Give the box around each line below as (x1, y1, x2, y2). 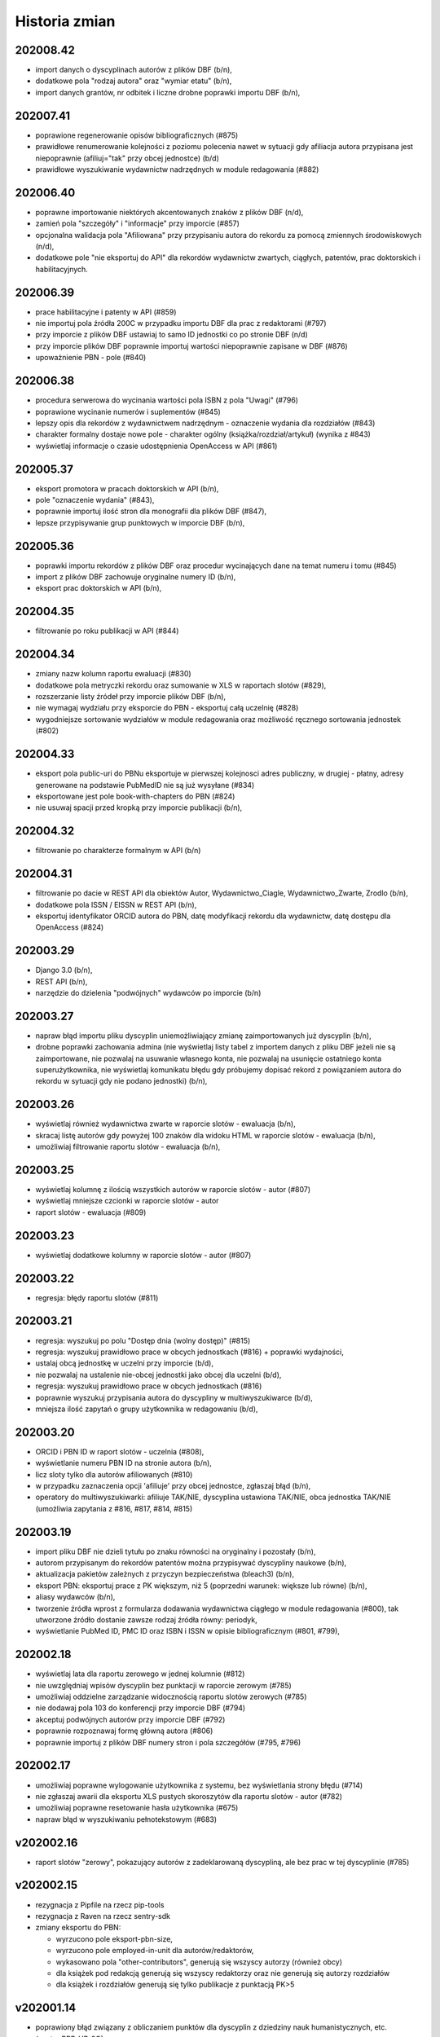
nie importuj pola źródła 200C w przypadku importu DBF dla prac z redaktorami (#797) (35, 319, 327, 328)
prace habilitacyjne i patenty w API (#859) (35, 306, 177, 317)
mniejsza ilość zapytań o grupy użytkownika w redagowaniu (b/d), (35, 1404, 258, 1414)
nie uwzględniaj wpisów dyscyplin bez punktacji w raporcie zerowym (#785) (35, 1680, 293, 1690)
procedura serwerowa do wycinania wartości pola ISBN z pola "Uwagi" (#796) (35, 395, 299, 405)
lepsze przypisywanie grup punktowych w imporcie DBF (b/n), (35, 517, 245, 527)
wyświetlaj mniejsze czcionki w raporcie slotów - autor (35, 1196, 219, 1206)
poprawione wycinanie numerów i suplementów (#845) (35, 407, 222, 416)
